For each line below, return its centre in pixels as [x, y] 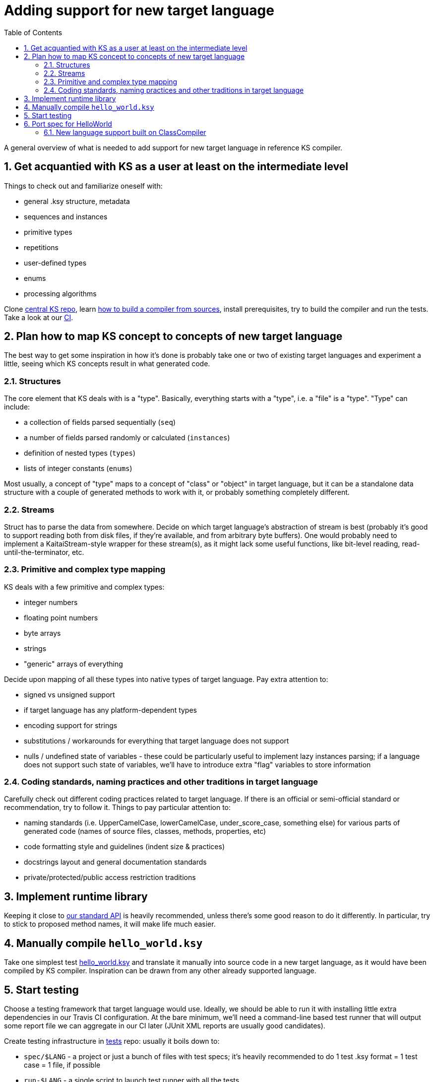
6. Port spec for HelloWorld [68, 124]
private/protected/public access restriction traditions [110, 878]
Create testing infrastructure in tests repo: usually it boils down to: [112, 1041]
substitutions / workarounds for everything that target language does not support [156, 741]
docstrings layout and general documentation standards [115, 862]
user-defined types [55, 263]
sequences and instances [66, 216]
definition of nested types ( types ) [80, 453]
